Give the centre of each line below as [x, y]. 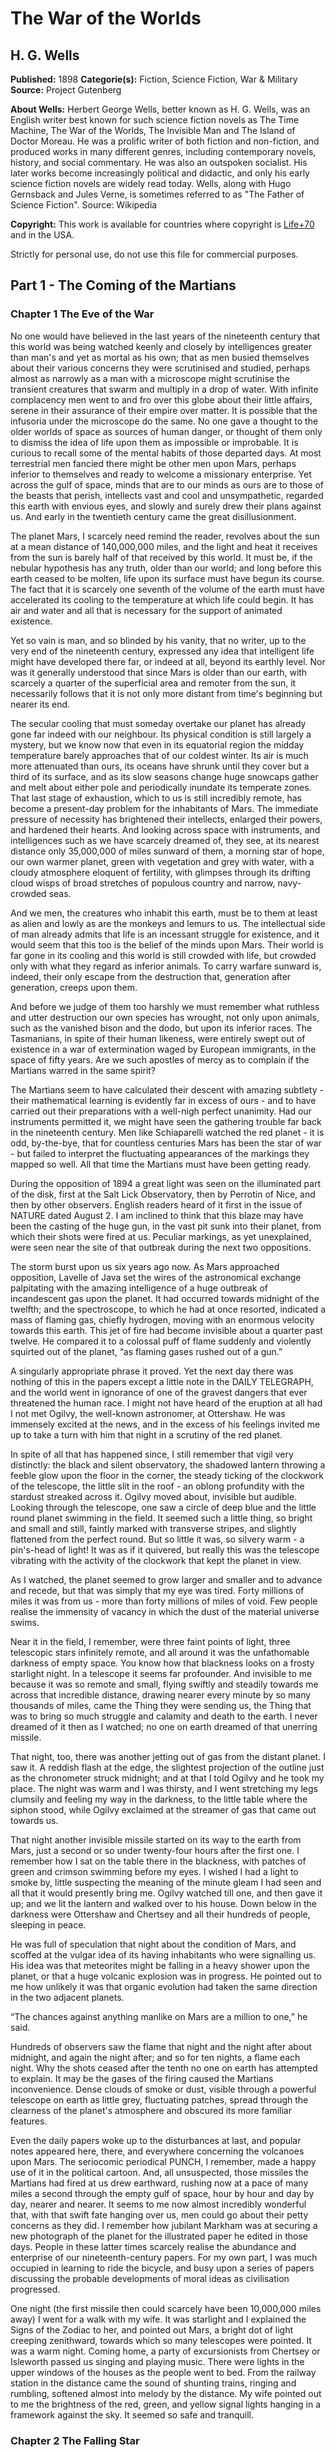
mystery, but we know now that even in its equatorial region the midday [157, 744]
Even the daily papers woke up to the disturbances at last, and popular [156, 2140]
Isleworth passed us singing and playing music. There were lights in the [157, 2361]
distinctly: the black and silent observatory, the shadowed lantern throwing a [168, 1464]
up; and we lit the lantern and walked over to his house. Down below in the [163, 1903]
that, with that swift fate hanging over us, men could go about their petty [159, 2214]
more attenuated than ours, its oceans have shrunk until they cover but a [160, 766]
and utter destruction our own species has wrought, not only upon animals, [165, 1017]
